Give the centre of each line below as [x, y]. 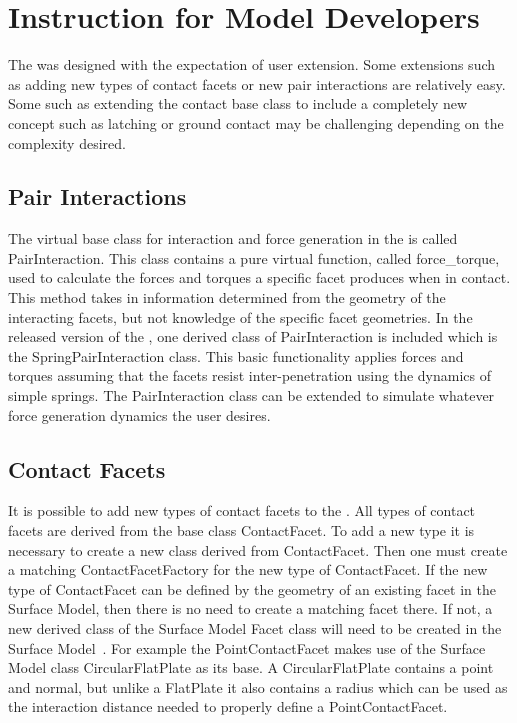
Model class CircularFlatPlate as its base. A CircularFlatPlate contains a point [251, 667]
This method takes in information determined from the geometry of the [227, 297]
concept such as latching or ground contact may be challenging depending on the [256, 122]
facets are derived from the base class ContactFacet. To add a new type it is [241, 530]
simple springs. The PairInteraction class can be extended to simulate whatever [251, 395]
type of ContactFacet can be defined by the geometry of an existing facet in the [252, 588]
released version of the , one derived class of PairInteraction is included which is [253, 336]
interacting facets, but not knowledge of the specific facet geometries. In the [240, 316]
